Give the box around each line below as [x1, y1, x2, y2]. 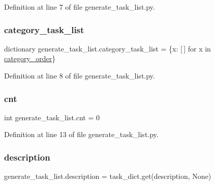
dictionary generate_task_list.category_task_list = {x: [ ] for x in [4, 43, 211, 54]
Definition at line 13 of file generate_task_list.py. [4, 129, 159, 140]
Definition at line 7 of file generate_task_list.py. [4, 2, 155, 12]
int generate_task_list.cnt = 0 [4, 112, 100, 122]
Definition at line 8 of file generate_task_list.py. [4, 70, 155, 81]
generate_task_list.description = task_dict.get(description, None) [4, 171, 211, 181]
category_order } [4, 53, 56, 64]
